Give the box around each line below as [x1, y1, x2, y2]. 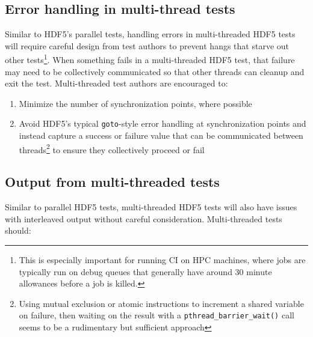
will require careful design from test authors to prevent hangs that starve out [5, 39, 289, 52]
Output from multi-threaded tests [5, 172, 220, 191]
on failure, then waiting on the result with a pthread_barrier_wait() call [19, 309, 294, 321]
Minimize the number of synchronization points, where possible [19, 97, 252, 109]
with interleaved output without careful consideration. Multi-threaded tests [5, 212, 282, 225]
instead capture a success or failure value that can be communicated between [19, 129, 303, 142]
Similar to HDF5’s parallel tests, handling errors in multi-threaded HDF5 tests [5, 28, 296, 40]
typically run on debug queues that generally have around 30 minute [19, 265, 272, 278]
